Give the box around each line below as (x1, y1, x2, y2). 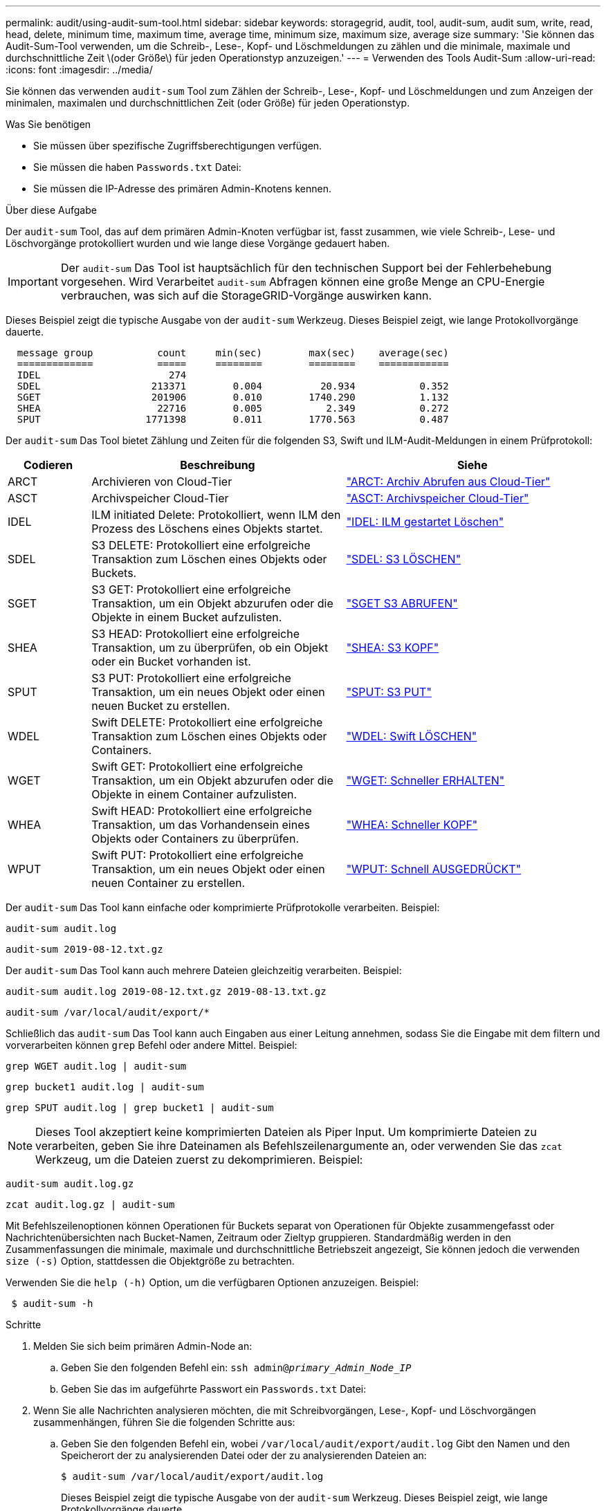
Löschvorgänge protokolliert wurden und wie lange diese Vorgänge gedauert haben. (6, 237, 390, 249)
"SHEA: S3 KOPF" (346, 641, 439, 654)
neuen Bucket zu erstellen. (91, 699, 230, 713)
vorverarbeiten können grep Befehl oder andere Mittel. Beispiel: (6, 1039, 297, 1051)
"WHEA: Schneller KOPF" (346, 818, 478, 832)
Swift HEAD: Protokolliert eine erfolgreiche (91, 804, 312, 818)
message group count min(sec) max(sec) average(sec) (17, 347, 449, 358)
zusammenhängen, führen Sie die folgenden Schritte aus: (33, 1416, 295, 1428)
